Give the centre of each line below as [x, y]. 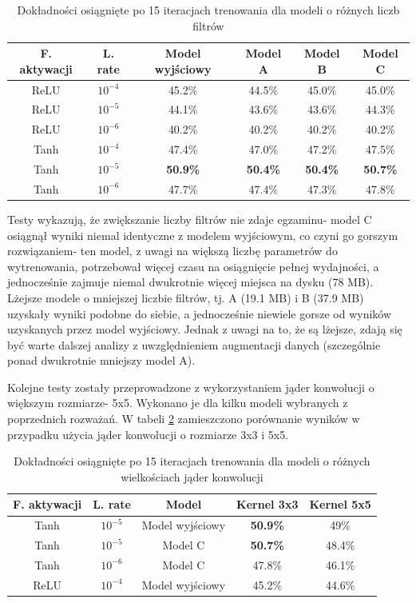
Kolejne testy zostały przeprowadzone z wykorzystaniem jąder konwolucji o [191, 387]
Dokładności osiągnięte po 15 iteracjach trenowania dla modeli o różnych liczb [208, 10]
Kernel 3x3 [267, 504]
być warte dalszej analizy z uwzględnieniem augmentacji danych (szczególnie [194, 344]
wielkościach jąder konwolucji [192, 476]
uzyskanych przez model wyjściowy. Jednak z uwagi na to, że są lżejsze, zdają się [205, 329]
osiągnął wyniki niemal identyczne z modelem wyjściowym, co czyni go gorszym [203, 235]
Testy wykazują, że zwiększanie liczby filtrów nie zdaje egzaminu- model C [190, 219]
